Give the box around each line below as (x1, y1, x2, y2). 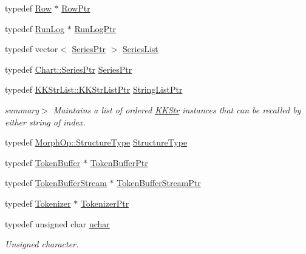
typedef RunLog (5, 22, 65, 35)
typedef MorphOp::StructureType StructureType (5, 136, 188, 149)
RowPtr (61, 2, 90, 14)
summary (5, 103, 39, 116)
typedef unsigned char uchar (5, 217, 110, 230)
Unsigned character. (5, 238, 79, 250)
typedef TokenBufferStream (5, 176, 107, 189)
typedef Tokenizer (5, 196, 71, 209)
